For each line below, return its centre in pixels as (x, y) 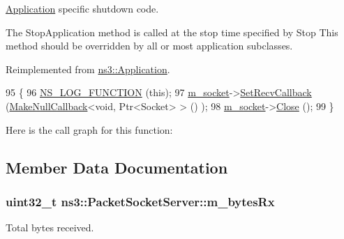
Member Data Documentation (117, 167)
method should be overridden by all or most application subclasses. (149, 46)
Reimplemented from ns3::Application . (88, 69)
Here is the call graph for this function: (89, 129)
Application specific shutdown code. (82, 8)
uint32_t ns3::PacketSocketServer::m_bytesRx (140, 201)
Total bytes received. (50, 228)
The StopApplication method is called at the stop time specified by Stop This (172, 32)
